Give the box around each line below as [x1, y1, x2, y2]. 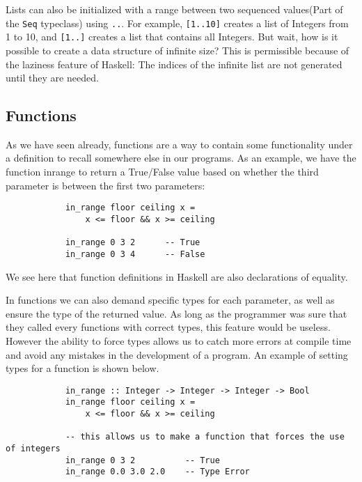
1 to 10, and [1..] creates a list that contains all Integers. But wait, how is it [6, 29, 338, 44]
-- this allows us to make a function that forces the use [65, 432, 345, 442]
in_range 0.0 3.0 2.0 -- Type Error [65, 467, 250, 477]
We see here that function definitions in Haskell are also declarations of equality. [6, 269, 348, 283]
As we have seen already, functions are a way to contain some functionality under [6, 137, 353, 151]
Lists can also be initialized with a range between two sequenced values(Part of [6, 2, 343, 16]
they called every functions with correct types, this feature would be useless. [6, 320, 331, 334]
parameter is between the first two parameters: [6, 178, 205, 192]
